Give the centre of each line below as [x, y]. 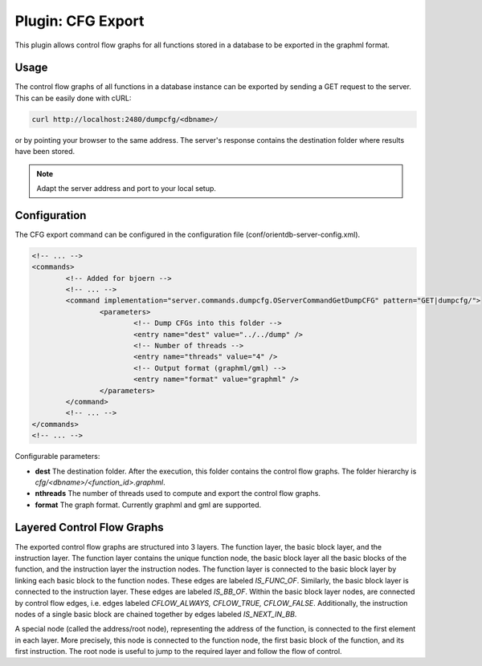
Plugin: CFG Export [80, 21]
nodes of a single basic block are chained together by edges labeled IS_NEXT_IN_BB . [156, 614]
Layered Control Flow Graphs [89, 528]
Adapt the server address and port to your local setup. [127, 188]
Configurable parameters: [57, 457]
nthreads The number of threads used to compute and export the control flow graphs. [178, 493]
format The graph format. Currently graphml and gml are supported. [148, 505]
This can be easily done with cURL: [73, 98]
